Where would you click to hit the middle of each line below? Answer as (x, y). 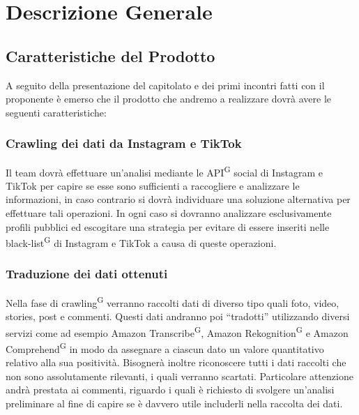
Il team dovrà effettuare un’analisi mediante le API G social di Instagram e (164, 171)
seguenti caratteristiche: (56, 112)
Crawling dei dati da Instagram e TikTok (124, 143)
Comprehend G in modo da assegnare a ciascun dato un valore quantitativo (165, 347)
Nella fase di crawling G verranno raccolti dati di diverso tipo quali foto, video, (173, 301)
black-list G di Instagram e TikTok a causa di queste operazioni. (141, 242)
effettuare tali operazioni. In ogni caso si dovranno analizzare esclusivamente (169, 213)
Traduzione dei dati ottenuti (87, 274)
